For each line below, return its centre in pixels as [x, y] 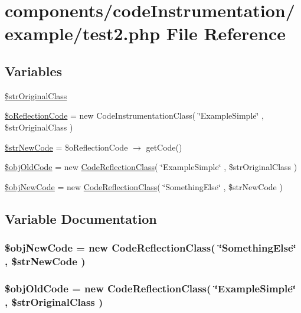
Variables [34, 71]
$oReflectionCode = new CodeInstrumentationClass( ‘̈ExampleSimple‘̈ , [134, 115]
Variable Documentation [81, 218]
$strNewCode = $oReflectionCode [66, 147]
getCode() [164, 147]
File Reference [226, 33]
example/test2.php [83, 33]
